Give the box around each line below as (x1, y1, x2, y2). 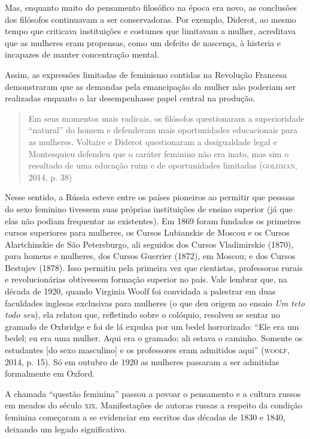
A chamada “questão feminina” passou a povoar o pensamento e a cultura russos (5, 387, 301, 399)
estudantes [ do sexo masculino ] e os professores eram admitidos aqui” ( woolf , (5, 344, 290, 356)
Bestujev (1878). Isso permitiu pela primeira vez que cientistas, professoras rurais (5, 261, 303, 273)
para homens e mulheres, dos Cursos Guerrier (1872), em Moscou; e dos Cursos (5, 249, 296, 262)
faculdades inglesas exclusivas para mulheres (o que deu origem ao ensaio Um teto (5, 296, 305, 309)
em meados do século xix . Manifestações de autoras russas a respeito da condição (5, 399, 302, 411)
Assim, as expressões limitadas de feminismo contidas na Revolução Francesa (5, 68, 287, 80)
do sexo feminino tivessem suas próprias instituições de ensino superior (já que (5, 202, 293, 215)
